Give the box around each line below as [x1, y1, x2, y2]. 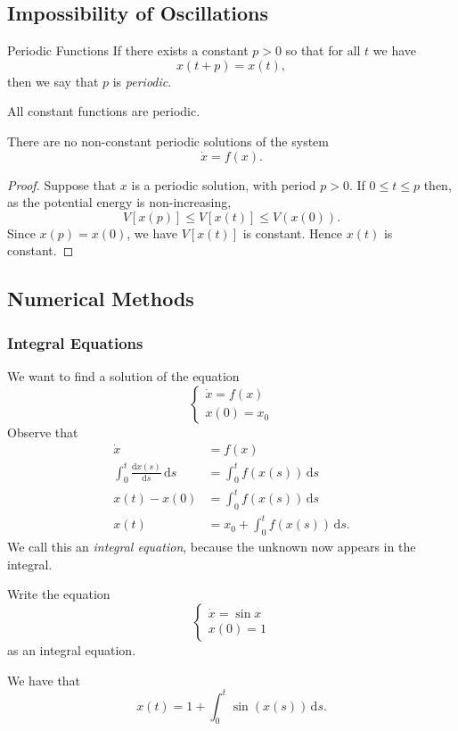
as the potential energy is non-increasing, [7, 193, 232, 212]
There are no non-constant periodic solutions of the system [7, 131, 329, 150]
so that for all [285, 41, 361, 60]
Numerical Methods [7, 285, 194, 312]
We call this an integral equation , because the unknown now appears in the [7, 537, 416, 556]
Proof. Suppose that [7, 175, 117, 194]
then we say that [7, 71, 99, 90]
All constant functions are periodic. [7, 102, 200, 120]
